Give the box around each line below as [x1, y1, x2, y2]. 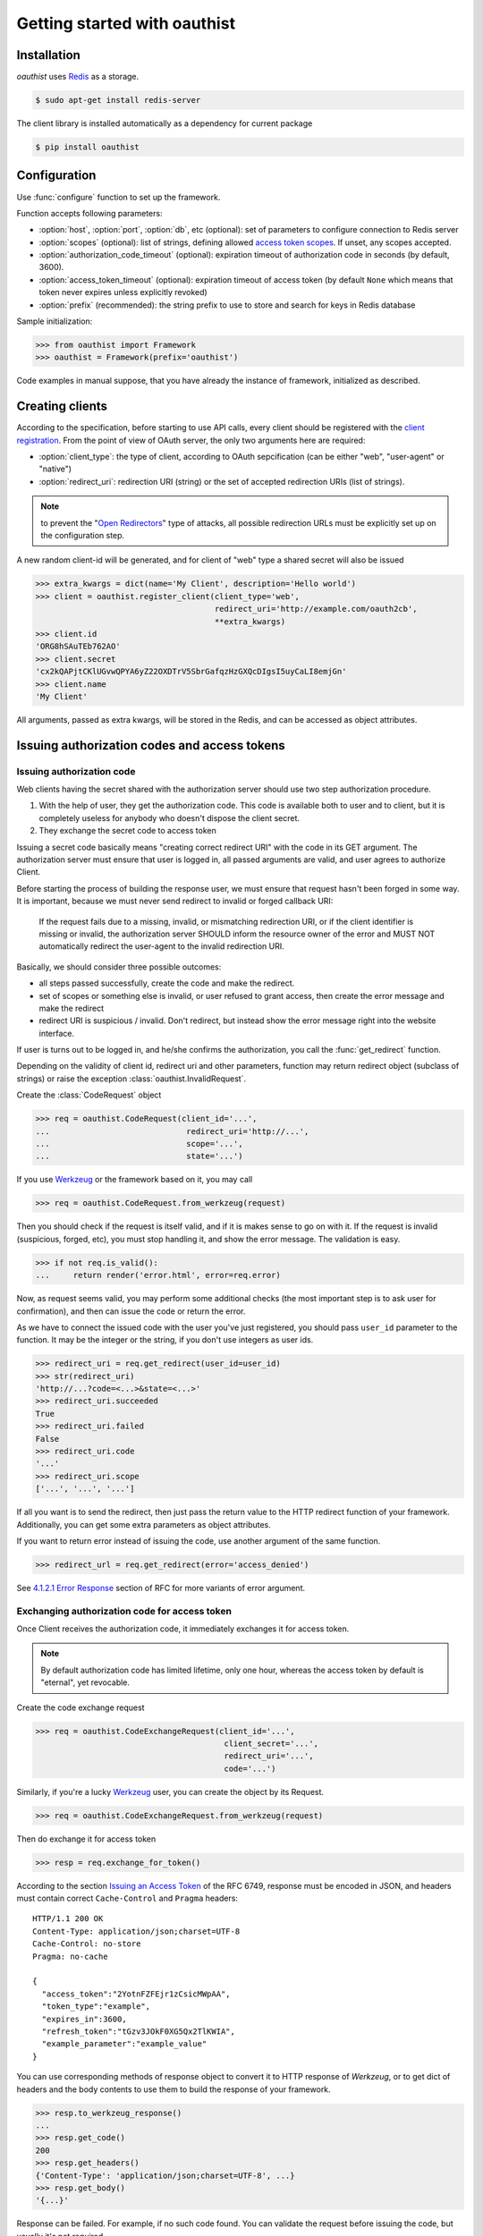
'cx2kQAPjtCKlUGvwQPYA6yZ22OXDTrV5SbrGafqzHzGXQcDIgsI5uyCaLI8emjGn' [35, 666, 347, 677]
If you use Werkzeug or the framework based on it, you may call [16, 1174, 253, 1185]
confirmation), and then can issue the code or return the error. [16, 1306, 246, 1317]
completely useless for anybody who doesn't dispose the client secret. [38, 812, 300, 823]
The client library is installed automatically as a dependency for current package [16, 118, 313, 129]
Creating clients [16, 399, 107, 414]
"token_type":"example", [41, 2002, 151, 2012]
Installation [16, 47, 80, 63]
